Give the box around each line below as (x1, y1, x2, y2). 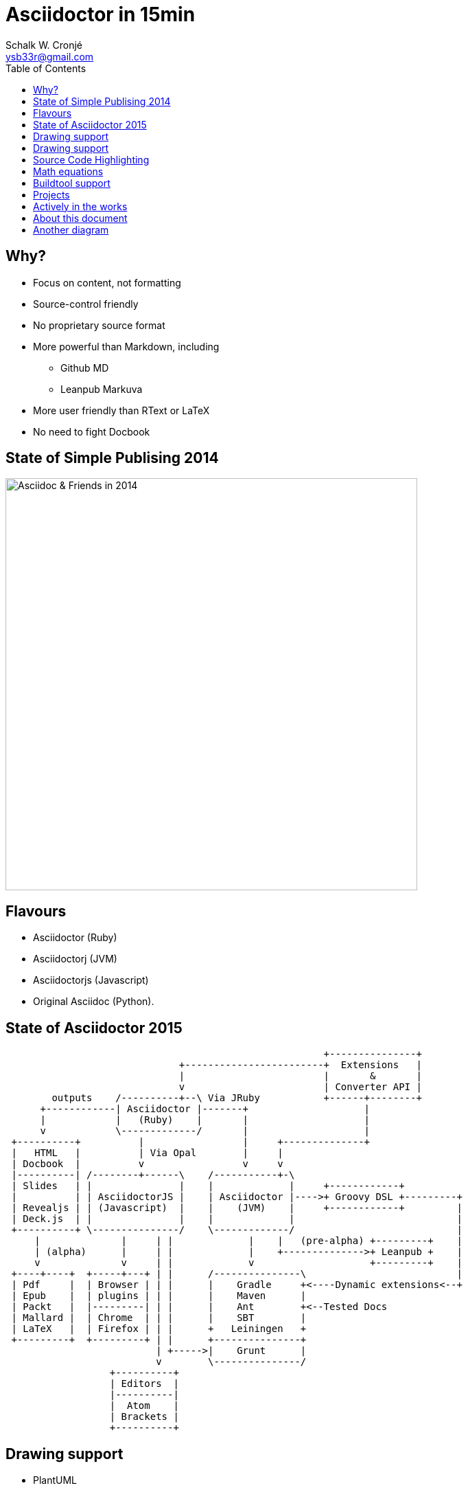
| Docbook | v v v (11, 1158, 283, 1170)
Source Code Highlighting (33, 153, 150, 166)
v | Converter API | (178, 1081, 422, 1093)
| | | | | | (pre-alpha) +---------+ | (34, 1235, 463, 1247)
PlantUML (33, 1474, 78, 1486)
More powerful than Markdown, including (33, 340, 220, 352)
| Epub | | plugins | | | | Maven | (11, 1290, 307, 1302)
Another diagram (33, 223, 109, 236)
